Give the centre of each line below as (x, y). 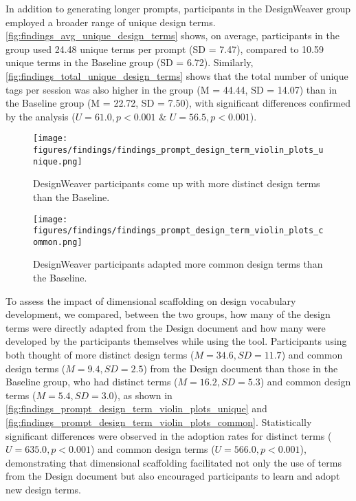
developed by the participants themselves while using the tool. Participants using (176, 341)
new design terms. (43, 489)
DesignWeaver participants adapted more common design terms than (178, 264)
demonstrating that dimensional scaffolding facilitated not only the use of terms (174, 462)
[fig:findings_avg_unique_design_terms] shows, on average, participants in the (173, 35)
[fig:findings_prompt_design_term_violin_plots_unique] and (136, 408)
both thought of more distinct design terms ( (100, 355)
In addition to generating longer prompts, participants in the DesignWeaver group (178, 8)
